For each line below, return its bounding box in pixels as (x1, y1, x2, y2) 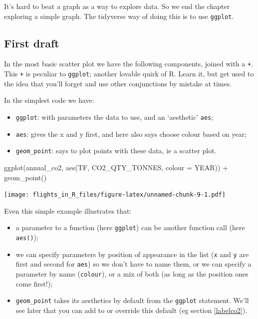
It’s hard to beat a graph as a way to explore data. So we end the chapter (4, 1, 230, 11)
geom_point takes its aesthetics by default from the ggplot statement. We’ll (15, 295, 249, 306)
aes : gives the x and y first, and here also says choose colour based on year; (15, 128, 247, 139)
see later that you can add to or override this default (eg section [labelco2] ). (15, 305, 248, 315)
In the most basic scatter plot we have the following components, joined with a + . (4, 58, 254, 69)
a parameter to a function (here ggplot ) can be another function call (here (15, 222, 245, 233)
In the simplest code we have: (4, 95, 94, 105)
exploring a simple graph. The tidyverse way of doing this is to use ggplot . (4, 10, 234, 21)
